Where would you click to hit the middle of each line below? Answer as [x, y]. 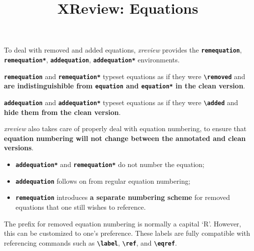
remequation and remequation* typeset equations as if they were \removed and [125, 76]
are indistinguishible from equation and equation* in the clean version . [125, 86]
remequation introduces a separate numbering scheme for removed [123, 197]
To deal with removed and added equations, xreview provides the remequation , [123, 50]
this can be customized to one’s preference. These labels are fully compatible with [127, 233]
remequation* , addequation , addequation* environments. [92, 60]
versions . [19, 148]
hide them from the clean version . [62, 112]
